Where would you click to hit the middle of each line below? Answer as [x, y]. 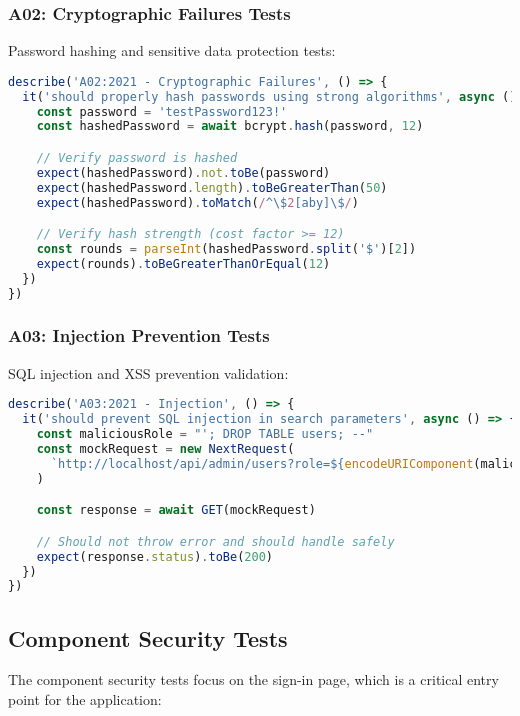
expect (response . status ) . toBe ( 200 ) [154, 556]
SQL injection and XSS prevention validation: [148, 372]
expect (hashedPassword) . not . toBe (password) [183, 172]
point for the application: [85, 699]
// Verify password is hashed [137, 157]
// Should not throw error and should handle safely [215, 541]
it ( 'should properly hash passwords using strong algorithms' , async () [269, 96]
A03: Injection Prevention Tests [139, 335]
